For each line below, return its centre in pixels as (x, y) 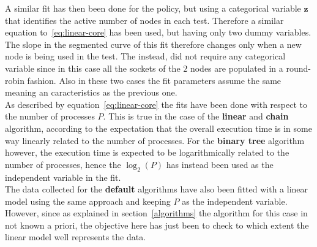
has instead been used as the (220, 164)
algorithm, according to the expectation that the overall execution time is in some (158, 128)
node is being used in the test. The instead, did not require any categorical (145, 56)
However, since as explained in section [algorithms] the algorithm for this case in (156, 213)
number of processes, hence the (63, 164)
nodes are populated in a (237, 68)
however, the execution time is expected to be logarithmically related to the (147, 152)
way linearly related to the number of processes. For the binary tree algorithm (155, 140)
